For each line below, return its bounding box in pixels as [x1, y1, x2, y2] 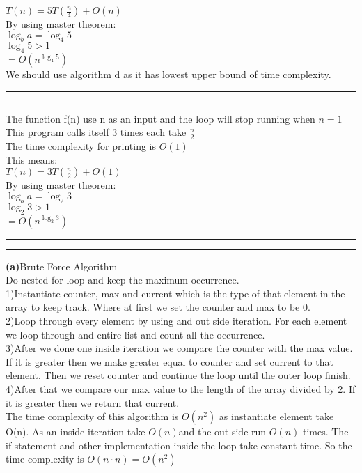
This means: [6, 152, 58, 166]
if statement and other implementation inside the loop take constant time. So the [6, 437, 352, 452]
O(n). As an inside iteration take [6, 424, 145, 439]
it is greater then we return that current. [6, 395, 180, 410]
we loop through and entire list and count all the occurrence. [6, 327, 265, 341]
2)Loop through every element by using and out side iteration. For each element [6, 313, 347, 327]
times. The [302, 424, 349, 439]
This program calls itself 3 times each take [6, 125, 187, 139]
